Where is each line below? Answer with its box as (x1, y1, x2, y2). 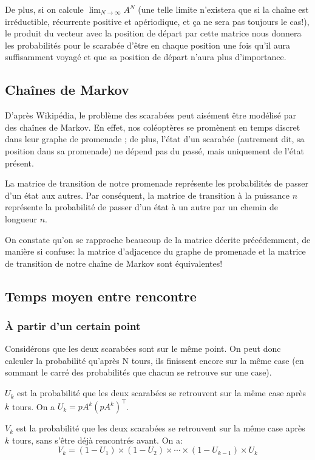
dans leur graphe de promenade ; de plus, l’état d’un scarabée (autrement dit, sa (5, 132, 305, 145)
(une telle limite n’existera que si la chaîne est (138, 3, 309, 15)
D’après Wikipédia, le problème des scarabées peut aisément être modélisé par (5, 109, 296, 122)
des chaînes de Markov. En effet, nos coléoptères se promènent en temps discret (5, 120, 300, 133)
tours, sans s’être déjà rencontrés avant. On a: (12, 433, 183, 446)
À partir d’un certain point (5, 318, 141, 333)
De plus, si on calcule (5, 3, 84, 15)
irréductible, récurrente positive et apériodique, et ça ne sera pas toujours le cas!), (5, 15, 310, 27)
